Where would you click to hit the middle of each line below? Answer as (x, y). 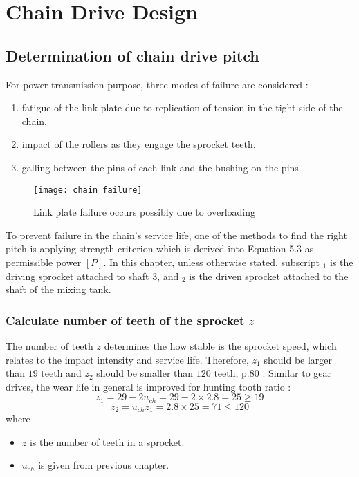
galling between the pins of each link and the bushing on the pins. (162, 167)
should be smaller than (145, 373)
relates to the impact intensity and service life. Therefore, (127, 359)
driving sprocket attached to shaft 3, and (92, 275)
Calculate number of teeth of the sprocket (125, 320)
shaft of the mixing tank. (58, 289)
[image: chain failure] (88, 190)
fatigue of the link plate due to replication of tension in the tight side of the (182, 107)
